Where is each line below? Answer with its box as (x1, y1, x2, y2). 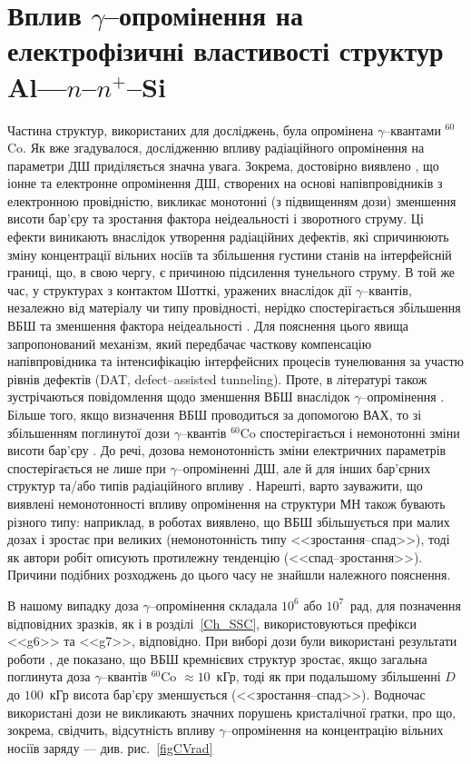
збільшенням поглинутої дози (7, 422, 170, 442)
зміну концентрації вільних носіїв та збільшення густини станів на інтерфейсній (7, 244, 452, 263)
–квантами (384, 120, 441, 139)
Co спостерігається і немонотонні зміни (240, 422, 460, 442)
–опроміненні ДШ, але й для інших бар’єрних (176, 458, 431, 477)
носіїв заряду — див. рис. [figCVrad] (7, 738, 213, 757)
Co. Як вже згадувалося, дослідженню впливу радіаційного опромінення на (7, 138, 425, 157)
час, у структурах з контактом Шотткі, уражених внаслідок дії (7, 280, 352, 299)
